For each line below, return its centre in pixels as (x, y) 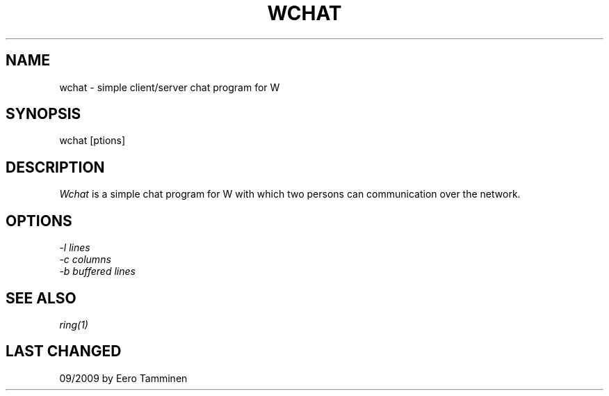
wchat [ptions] (92, 141)
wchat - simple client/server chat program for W (170, 87)
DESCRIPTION (55, 167)
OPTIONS (39, 221)
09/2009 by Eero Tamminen (123, 378)
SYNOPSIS (43, 114)
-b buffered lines (97, 271)
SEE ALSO (41, 298)
